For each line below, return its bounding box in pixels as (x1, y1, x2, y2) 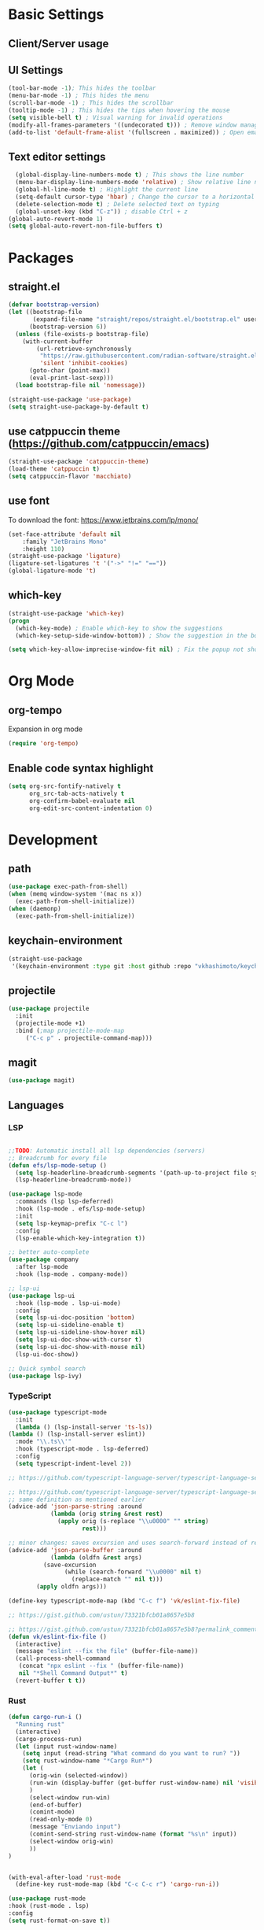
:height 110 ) (22, 545, 65, 553)
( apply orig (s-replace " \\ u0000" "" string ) (57, 1518, 210, 1525)
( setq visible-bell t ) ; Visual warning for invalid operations (8, 113, 223, 121)
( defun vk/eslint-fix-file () (8, 1632, 108, 1640)
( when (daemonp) (8, 905, 61, 913)
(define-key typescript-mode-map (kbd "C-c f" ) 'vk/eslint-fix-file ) (8, 1597, 241, 1605)
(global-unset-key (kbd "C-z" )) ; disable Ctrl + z (15, 207, 189, 216)
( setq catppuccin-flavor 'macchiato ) (8, 472, 132, 481)
